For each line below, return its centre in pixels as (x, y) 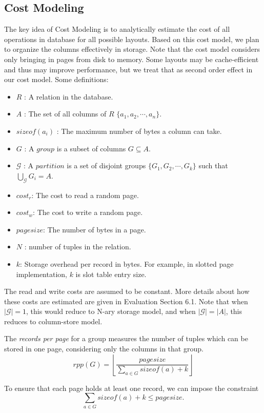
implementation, (42, 274)
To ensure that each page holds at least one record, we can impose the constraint (131, 388)
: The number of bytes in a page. (94, 229)
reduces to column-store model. (53, 321)
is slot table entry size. (111, 274)
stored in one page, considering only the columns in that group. (104, 349)
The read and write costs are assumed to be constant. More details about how (127, 291)
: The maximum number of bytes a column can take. (139, 131)
